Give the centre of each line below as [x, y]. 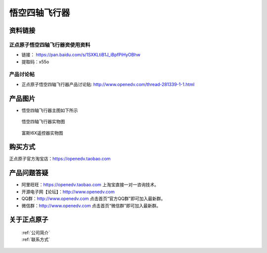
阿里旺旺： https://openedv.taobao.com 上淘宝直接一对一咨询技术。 [90, 185]
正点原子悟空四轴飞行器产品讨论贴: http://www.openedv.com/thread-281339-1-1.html [108, 84]
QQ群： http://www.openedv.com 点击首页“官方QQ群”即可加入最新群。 [93, 199]
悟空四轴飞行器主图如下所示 [50, 110]
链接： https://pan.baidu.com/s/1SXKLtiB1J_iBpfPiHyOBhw [81, 55]
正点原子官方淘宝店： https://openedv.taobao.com [60, 159]
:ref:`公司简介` [36, 232]
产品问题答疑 [29, 173]
